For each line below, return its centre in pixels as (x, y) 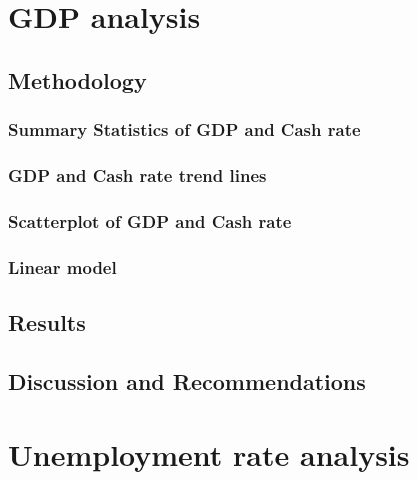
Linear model (62, 266)
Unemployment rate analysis (209, 454)
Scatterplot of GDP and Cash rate (150, 220)
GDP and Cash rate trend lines (137, 174)
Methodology (77, 79)
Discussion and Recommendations (187, 380)
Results (47, 321)
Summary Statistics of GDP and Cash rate (184, 129)
